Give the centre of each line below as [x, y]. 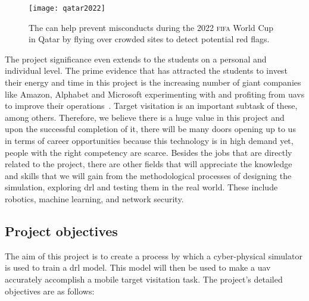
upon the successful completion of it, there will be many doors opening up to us [150, 129]
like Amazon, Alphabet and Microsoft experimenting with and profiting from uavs [155, 94]
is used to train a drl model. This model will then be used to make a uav [138, 267]
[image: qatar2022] [67, 8]
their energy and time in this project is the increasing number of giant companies [153, 82]
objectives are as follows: [50, 291]
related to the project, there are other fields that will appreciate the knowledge [149, 164]
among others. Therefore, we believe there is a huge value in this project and [145, 117]
